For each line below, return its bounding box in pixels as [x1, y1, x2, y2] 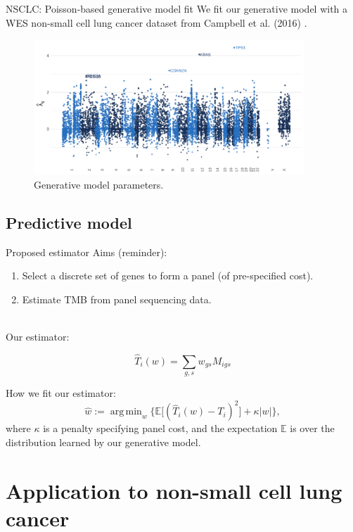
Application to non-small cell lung [6, 476, 342, 505]
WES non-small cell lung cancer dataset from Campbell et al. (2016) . [6, 15, 307, 30]
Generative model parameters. [34, 177, 164, 191]
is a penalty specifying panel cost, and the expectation [43, 421, 278, 436]
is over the [290, 421, 335, 436]
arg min [110, 407, 142, 417]
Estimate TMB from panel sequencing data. [22, 291, 212, 306]
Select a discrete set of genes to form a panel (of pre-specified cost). [22, 268, 314, 283]
